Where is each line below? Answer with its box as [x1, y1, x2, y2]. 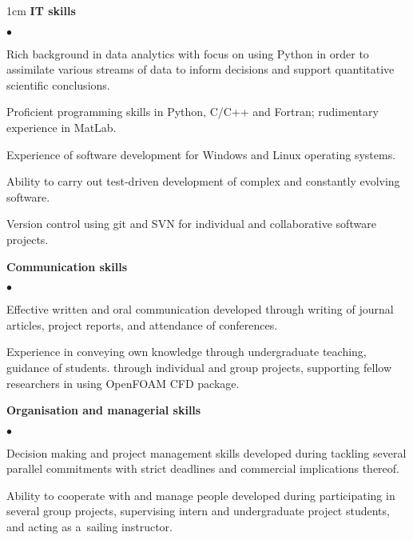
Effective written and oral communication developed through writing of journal [6, 301, 394, 318]
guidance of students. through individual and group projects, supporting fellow [6, 358, 392, 375]
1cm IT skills [6, 2, 76, 18]
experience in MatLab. [6, 118, 117, 135]
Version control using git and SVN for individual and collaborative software [6, 215, 376, 232]
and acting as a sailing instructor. [6, 518, 173, 535]
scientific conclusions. [6, 76, 110, 93]
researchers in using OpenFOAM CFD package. [6, 374, 240, 391]
